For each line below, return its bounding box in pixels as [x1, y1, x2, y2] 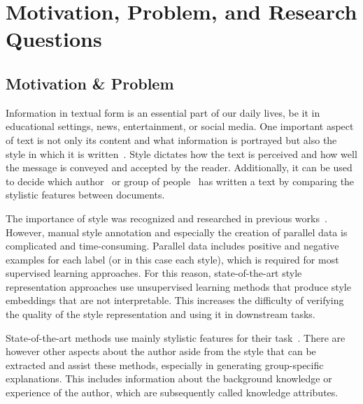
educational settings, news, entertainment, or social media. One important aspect [6, 119, 354, 134]
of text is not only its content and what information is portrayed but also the [6, 132, 337, 147]
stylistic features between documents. [6, 187, 165, 202]
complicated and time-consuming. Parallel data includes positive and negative [6, 238, 339, 253]
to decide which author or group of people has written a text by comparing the [6, 173, 355, 188]
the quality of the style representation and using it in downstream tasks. [6, 307, 315, 322]
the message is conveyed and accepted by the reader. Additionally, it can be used [6, 160, 353, 175]
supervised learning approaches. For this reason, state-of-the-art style [6, 266, 302, 280]
